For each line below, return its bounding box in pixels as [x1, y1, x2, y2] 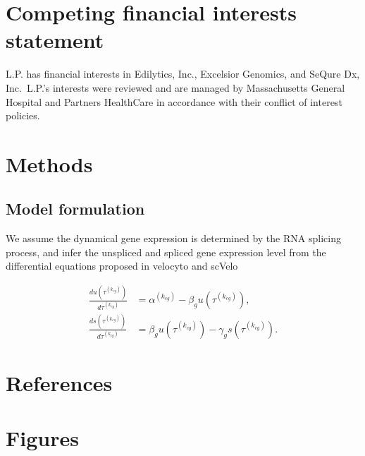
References [6, 368, 113, 397]
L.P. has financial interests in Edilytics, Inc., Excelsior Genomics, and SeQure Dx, [6, 66, 360, 81]
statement [6, 25, 104, 54]
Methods [6, 149, 93, 178]
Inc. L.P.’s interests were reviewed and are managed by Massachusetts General [6, 80, 345, 95]
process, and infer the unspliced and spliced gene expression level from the [6, 244, 326, 259]
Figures [6, 424, 79, 452]
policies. [6, 108, 40, 123]
